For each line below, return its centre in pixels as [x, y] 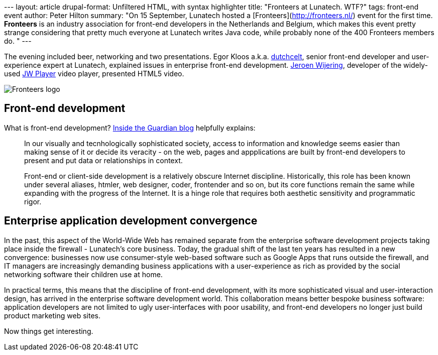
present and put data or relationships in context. [103, 160]
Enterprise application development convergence [131, 221]
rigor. [33, 201]
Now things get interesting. [49, 331]
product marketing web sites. [52, 315]
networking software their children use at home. [83, 274]
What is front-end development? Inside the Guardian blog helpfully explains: [130, 128]
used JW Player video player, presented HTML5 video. [94, 74]
